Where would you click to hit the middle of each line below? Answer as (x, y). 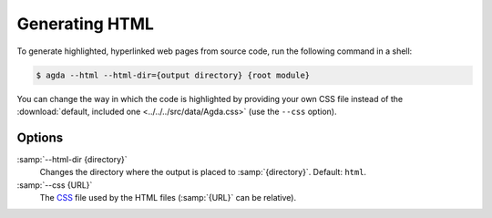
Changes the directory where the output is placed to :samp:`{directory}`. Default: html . (203, 172)
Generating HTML (86, 24)
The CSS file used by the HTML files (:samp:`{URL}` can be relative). (168, 197)
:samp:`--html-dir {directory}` (72, 159)
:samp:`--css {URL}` (55, 185)
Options (40, 137)
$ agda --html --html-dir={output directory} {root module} (173, 75)
